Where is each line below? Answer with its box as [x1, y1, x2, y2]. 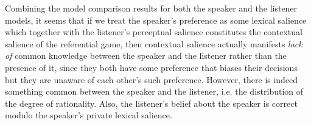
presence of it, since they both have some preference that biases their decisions [5, 61, 298, 73]
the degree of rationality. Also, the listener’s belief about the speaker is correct [5, 96, 298, 109]
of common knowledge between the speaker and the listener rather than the [5, 49, 287, 62]
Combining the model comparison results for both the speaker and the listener [5, 2, 298, 14]
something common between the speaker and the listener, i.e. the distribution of [5, 85, 304, 98]
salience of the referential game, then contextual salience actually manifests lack [5, 37, 302, 50]
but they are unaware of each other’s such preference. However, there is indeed [5, 73, 298, 86]
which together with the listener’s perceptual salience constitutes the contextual [5, 25, 302, 38]
